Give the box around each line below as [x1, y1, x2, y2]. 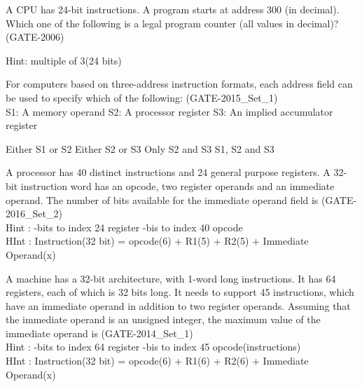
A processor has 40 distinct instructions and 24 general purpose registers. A [6, 165, 330, 179]
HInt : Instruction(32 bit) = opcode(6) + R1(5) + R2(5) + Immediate [6, 233, 309, 248]
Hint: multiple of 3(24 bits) [6, 53, 122, 67]
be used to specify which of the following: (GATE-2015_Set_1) [6, 90, 278, 104]
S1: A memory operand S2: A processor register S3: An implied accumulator [6, 104, 333, 118]
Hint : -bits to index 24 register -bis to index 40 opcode [6, 219, 243, 234]
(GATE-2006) [6, 29, 64, 44]
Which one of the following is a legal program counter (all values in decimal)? [6, 15, 339, 30]
